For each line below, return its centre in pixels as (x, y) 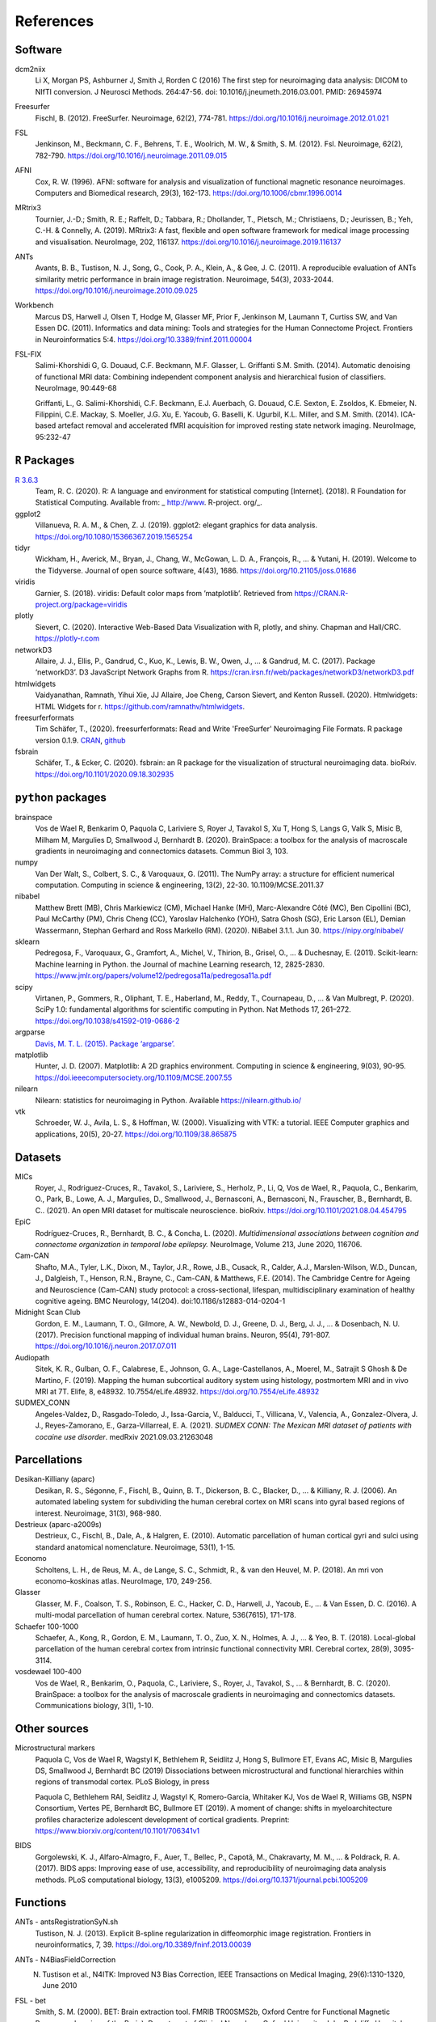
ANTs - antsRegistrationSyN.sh (67, 1922)
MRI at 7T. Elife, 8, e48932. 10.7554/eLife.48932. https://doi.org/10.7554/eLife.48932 (177, 1392)
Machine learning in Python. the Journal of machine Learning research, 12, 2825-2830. (180, 964)
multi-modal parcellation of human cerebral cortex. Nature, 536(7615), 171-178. (166, 1615)
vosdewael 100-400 (48, 1672)
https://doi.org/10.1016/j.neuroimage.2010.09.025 (116, 290)
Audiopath (32, 1357)
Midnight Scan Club (48, 1312)
